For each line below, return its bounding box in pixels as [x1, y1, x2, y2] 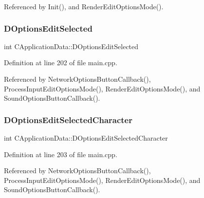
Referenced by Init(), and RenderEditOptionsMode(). [4, 1, 164, 11]
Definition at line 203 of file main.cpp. [4, 149, 117, 159]
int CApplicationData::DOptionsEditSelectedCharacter [4, 133, 168, 143]
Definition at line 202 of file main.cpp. [4, 57, 117, 68]
